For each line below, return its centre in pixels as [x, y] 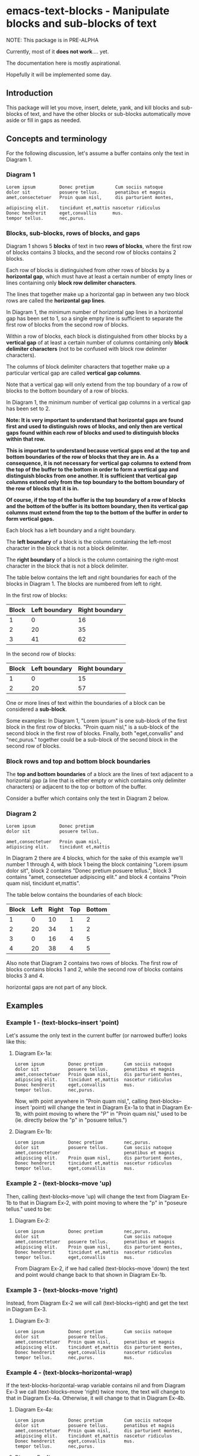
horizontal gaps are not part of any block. [57, 987]
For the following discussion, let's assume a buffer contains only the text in [98, 153]
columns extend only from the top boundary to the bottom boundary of [95, 482]
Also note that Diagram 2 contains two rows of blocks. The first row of [92, 963]
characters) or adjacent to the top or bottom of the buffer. [77, 787]
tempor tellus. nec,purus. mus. [75, 1358]
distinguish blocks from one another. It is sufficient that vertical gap [91, 476]
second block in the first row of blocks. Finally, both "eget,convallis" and [95, 733]
